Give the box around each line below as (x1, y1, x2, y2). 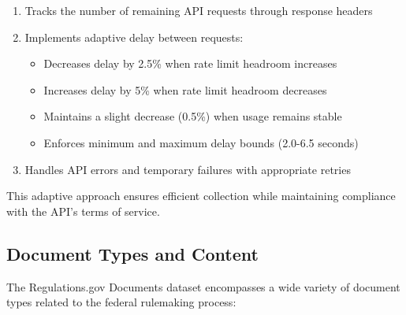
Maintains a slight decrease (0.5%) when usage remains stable (43, 108, 342, 124)
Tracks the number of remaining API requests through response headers (24, 2, 373, 18)
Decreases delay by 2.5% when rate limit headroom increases (43, 55, 337, 72)
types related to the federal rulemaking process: (6, 294, 237, 310)
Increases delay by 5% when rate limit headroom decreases (43, 81, 327, 98)
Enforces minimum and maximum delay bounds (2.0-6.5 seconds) (43, 134, 359, 150)
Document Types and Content (6, 241, 259, 265)
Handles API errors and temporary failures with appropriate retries (24, 161, 351, 177)
